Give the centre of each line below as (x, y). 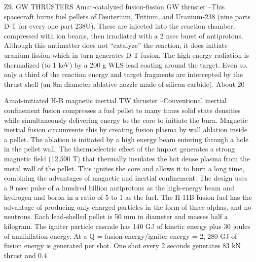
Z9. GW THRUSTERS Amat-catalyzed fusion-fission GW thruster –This (114, 6)
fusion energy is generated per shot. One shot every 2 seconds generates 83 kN (122, 245)
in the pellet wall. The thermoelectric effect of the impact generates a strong (120, 149)
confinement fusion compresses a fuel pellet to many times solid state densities (122, 110)
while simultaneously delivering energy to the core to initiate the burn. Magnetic (126, 120)
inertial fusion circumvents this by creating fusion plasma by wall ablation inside (126, 130)
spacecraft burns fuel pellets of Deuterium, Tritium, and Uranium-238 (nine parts (127, 16)
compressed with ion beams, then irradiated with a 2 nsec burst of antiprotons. (124, 35)
